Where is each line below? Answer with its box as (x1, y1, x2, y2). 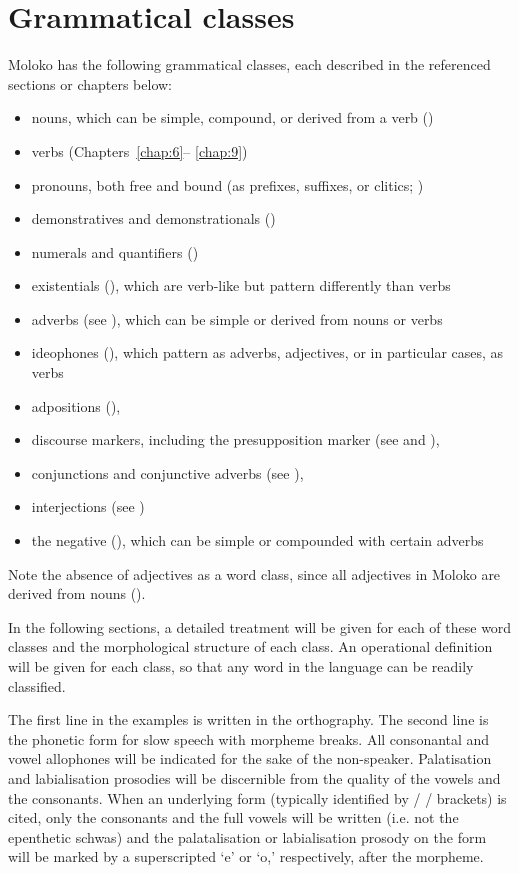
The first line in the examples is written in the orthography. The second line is (8, 709, 489, 730)
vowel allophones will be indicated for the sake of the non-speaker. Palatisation (8, 748, 492, 769)
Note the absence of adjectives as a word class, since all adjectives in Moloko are (8, 563, 501, 584)
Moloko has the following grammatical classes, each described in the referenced (8, 54, 491, 75)
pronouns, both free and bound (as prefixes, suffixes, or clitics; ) (31, 174, 424, 195)
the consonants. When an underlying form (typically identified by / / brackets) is (8, 787, 507, 808)
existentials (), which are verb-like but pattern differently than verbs (31, 275, 451, 296)
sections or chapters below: (8, 73, 173, 94)
